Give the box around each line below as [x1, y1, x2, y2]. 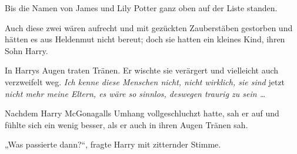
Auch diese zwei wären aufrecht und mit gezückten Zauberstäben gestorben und [5, 21, 293, 34]
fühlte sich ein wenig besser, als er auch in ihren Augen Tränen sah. [5, 118, 248, 130]
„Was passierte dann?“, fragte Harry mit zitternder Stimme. [5, 138, 221, 150]
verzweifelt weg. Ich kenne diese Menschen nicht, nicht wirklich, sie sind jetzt [5, 75, 285, 88]
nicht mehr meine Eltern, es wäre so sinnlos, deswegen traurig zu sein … [5, 87, 266, 99]
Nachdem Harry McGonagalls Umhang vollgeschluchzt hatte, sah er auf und [5, 107, 279, 119]
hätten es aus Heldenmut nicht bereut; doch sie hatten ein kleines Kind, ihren [5, 33, 285, 45]
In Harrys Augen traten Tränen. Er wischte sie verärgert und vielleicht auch [5, 64, 279, 76]
